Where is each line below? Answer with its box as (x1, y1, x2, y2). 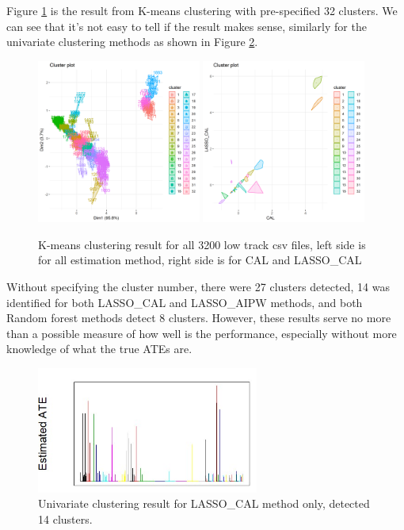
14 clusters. (38, 510, 93, 527)
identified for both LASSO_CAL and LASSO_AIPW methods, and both (6, 294, 363, 310)
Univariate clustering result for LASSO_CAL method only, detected (38, 495, 370, 512)
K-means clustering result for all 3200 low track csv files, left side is (38, 236, 366, 252)
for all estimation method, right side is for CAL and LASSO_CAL (38, 252, 362, 268)
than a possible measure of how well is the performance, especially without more (6, 325, 397, 341)
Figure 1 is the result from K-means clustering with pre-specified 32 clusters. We (6, 2, 398, 18)
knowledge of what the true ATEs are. (6, 340, 192, 357)
